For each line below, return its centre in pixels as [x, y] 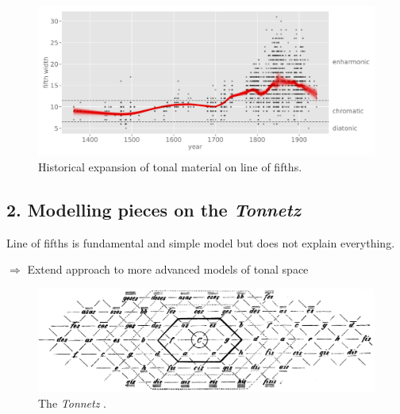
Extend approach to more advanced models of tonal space [168, 269]
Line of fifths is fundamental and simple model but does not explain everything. [201, 242]
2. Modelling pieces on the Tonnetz [154, 209]
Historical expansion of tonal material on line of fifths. [170, 166]
